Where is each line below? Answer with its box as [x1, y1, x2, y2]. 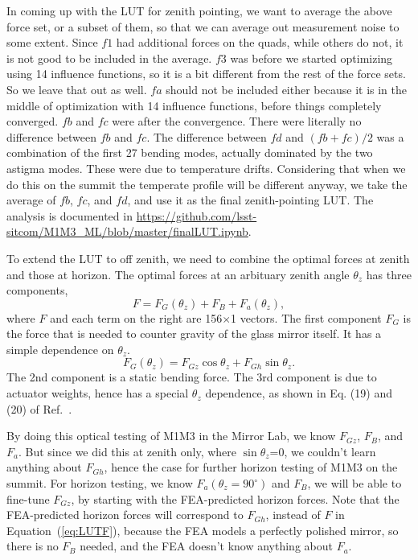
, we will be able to [307, 475, 402, 492]
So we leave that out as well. [6, 80, 147, 97]
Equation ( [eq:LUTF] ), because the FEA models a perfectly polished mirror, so [6, 521, 399, 538]
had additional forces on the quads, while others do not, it [116, 34, 404, 51]
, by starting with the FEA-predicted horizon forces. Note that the [71, 490, 400, 507]
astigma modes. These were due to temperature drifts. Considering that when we [6, 159, 406, 176]
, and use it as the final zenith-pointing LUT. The [127, 191, 374, 208]
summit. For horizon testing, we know [6, 475, 193, 492]
